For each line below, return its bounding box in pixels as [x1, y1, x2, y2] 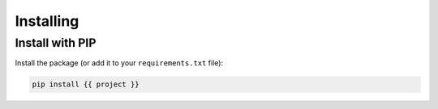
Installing [15, 12, 79, 30]
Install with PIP [15, 36, 97, 50]
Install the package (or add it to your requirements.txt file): [15, 58, 223, 68]
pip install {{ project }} [32, 80, 140, 89]
